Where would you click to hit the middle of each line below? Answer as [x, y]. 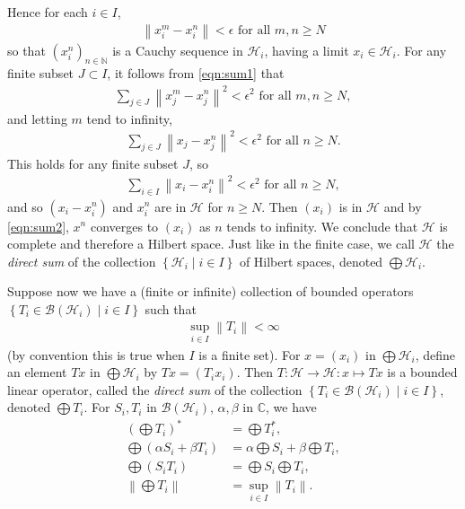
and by [403, 206]
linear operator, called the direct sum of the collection [155, 389]
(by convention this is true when [96, 354]
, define [435, 354]
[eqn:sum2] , [38, 226]
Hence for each [48, 12]
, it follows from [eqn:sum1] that [196, 73]
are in [171, 206]
